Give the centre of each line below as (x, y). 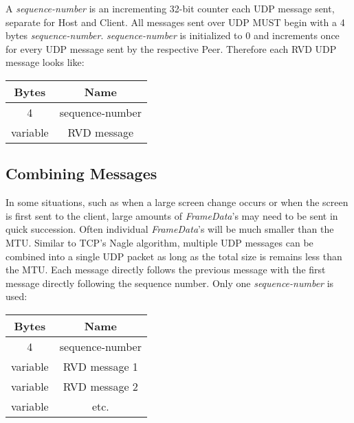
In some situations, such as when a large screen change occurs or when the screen (177, 202)
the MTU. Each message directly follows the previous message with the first (166, 270)
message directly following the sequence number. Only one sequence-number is (170, 283)
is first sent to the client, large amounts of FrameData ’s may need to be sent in (172, 215)
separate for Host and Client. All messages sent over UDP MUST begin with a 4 (175, 22)
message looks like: (45, 62)
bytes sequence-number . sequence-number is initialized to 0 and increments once (173, 35)
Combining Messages (81, 173)
